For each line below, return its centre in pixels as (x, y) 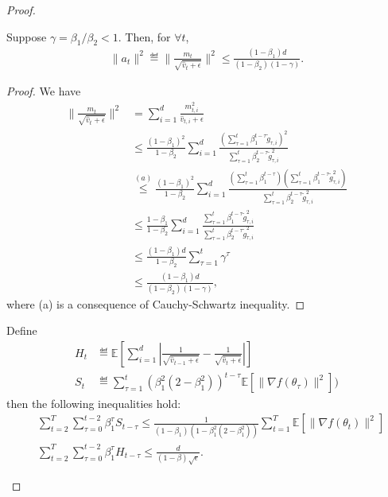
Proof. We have (44, 91)
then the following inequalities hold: (94, 403)
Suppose (27, 36)
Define (22, 330)
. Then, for (144, 36)
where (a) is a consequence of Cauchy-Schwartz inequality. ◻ (156, 303)
